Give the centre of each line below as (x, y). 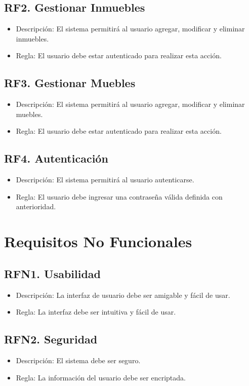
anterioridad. (36, 206)
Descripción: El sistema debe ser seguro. (78, 360)
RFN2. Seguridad (51, 339)
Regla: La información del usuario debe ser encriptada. (101, 377)
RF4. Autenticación (56, 158)
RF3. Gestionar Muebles (70, 83)
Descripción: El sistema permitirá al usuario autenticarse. (105, 180)
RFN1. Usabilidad (52, 273)
